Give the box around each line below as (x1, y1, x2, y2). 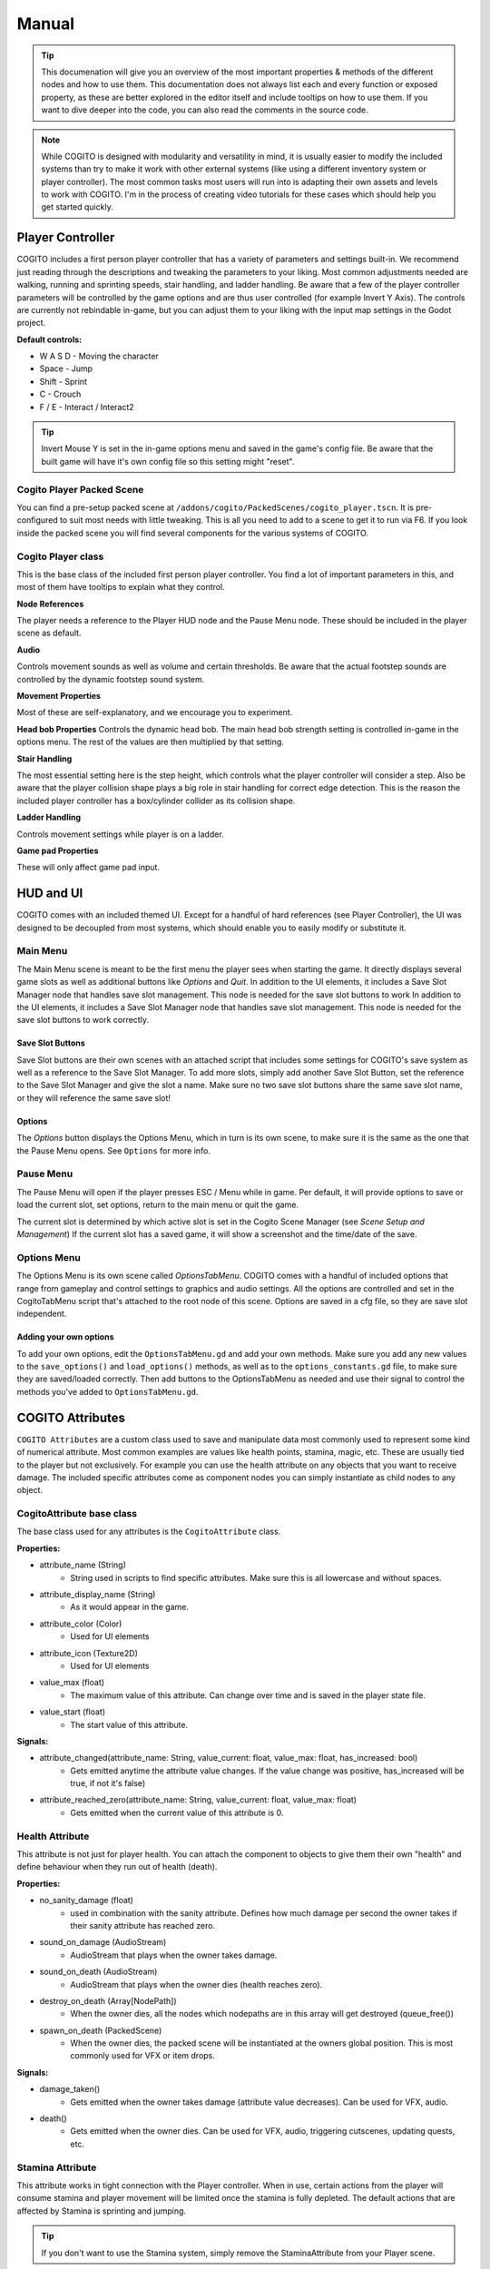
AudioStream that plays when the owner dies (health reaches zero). (70, 1979, 323, 1989)
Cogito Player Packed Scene (16, 483, 144, 496)
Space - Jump (39, 363, 93, 374)
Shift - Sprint (39, 376, 88, 387)
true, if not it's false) (70, 1778, 146, 1789)
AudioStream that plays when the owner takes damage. (70, 1950, 278, 1960)
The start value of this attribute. (70, 1719, 189, 1730)
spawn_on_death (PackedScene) (39, 2025, 162, 2036)
